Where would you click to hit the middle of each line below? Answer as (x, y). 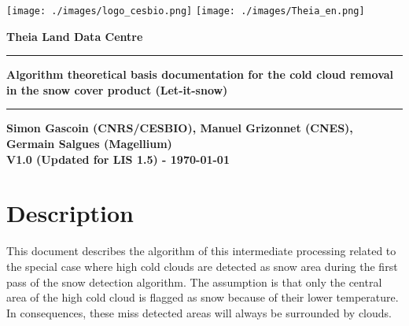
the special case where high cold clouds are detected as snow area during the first (202, 266)
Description (70, 213)
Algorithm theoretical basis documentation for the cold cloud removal (200, 74)
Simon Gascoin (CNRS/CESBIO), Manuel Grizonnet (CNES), (180, 128)
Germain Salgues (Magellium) (89, 144)
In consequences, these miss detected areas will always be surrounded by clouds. (199, 312)
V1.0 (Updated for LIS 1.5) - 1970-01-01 (118, 159)
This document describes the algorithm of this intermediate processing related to (201, 251)
